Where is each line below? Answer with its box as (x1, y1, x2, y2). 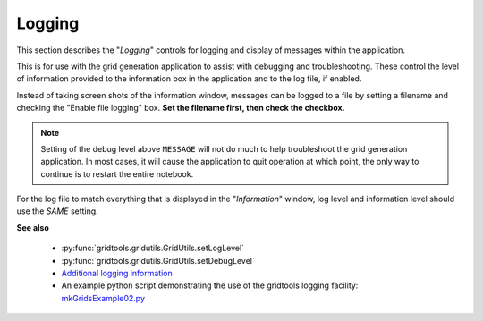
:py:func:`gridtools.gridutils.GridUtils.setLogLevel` (61, 242, 245, 254)
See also (16, 222, 49, 232)
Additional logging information (61, 268, 174, 279)
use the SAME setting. (16, 206, 98, 216)
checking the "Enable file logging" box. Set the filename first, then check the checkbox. (16, 103, 345, 114)
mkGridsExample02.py (61, 292, 146, 303)
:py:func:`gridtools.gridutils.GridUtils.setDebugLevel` (61, 255, 255, 266)
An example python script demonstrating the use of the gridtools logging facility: (61, 280, 359, 291)
